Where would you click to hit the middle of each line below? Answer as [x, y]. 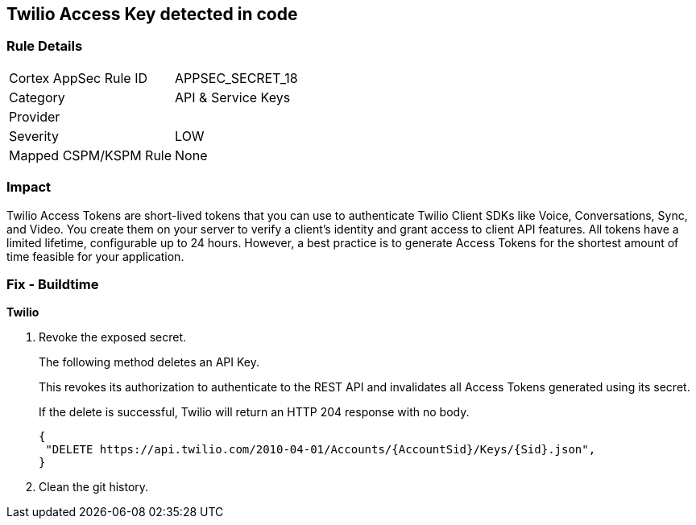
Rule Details [45, 46]
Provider [35, 116]
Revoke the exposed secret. [112, 337]
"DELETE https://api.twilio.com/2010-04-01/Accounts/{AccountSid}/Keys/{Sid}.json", [321, 450]
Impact [29, 187]
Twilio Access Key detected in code [152, 14]
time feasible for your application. [95, 256]
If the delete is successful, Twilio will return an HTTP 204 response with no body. [254, 412]
